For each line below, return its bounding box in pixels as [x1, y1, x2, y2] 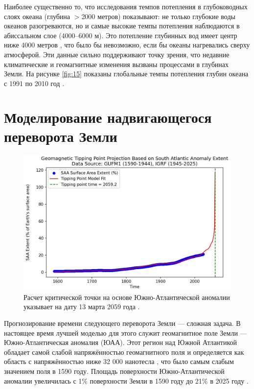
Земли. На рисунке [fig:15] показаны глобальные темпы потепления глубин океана [4, 69, 249, 79]
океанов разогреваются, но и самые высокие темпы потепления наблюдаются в [4, 21, 240, 31]
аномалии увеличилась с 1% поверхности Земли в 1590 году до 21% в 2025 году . [4, 375, 249, 386]
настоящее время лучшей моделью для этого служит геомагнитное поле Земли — [4, 327, 247, 338]
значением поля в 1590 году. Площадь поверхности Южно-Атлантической [4, 366, 225, 376]
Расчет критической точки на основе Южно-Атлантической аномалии [23, 292, 230, 302]
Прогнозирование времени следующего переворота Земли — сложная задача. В [4, 318, 241, 328]
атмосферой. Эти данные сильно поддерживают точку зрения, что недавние [4, 49, 230, 59]
